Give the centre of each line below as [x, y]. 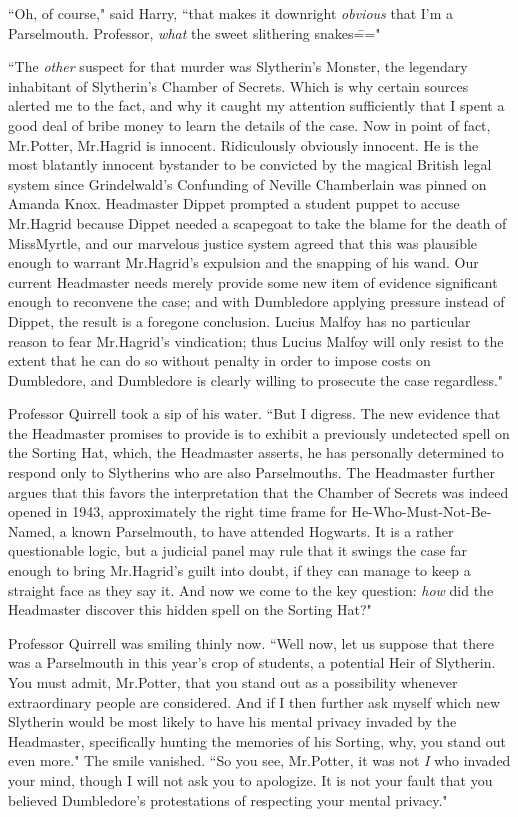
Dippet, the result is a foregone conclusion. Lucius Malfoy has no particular [239, 320]
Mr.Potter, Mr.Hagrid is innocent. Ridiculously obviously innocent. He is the [243, 144]
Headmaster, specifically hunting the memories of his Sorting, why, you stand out [257, 740]
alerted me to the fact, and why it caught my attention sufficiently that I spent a [256, 105]
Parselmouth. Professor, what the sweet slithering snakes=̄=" [194, 32]
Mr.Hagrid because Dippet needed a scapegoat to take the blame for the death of [257, 222]
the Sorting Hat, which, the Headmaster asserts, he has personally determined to [256, 452]
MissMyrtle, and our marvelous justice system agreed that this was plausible [243, 242]
